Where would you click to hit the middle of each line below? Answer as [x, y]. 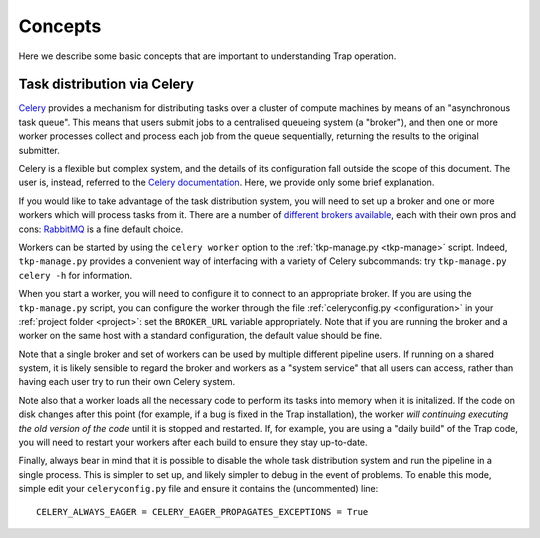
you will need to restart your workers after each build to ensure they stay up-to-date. [193, 442]
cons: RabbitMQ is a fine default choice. [101, 229]
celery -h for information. [75, 275]
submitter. [39, 150]
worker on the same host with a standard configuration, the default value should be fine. [200, 336]
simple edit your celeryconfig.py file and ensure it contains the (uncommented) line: [198, 489]
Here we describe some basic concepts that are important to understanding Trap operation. [207, 56]
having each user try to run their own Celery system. [127, 382]
